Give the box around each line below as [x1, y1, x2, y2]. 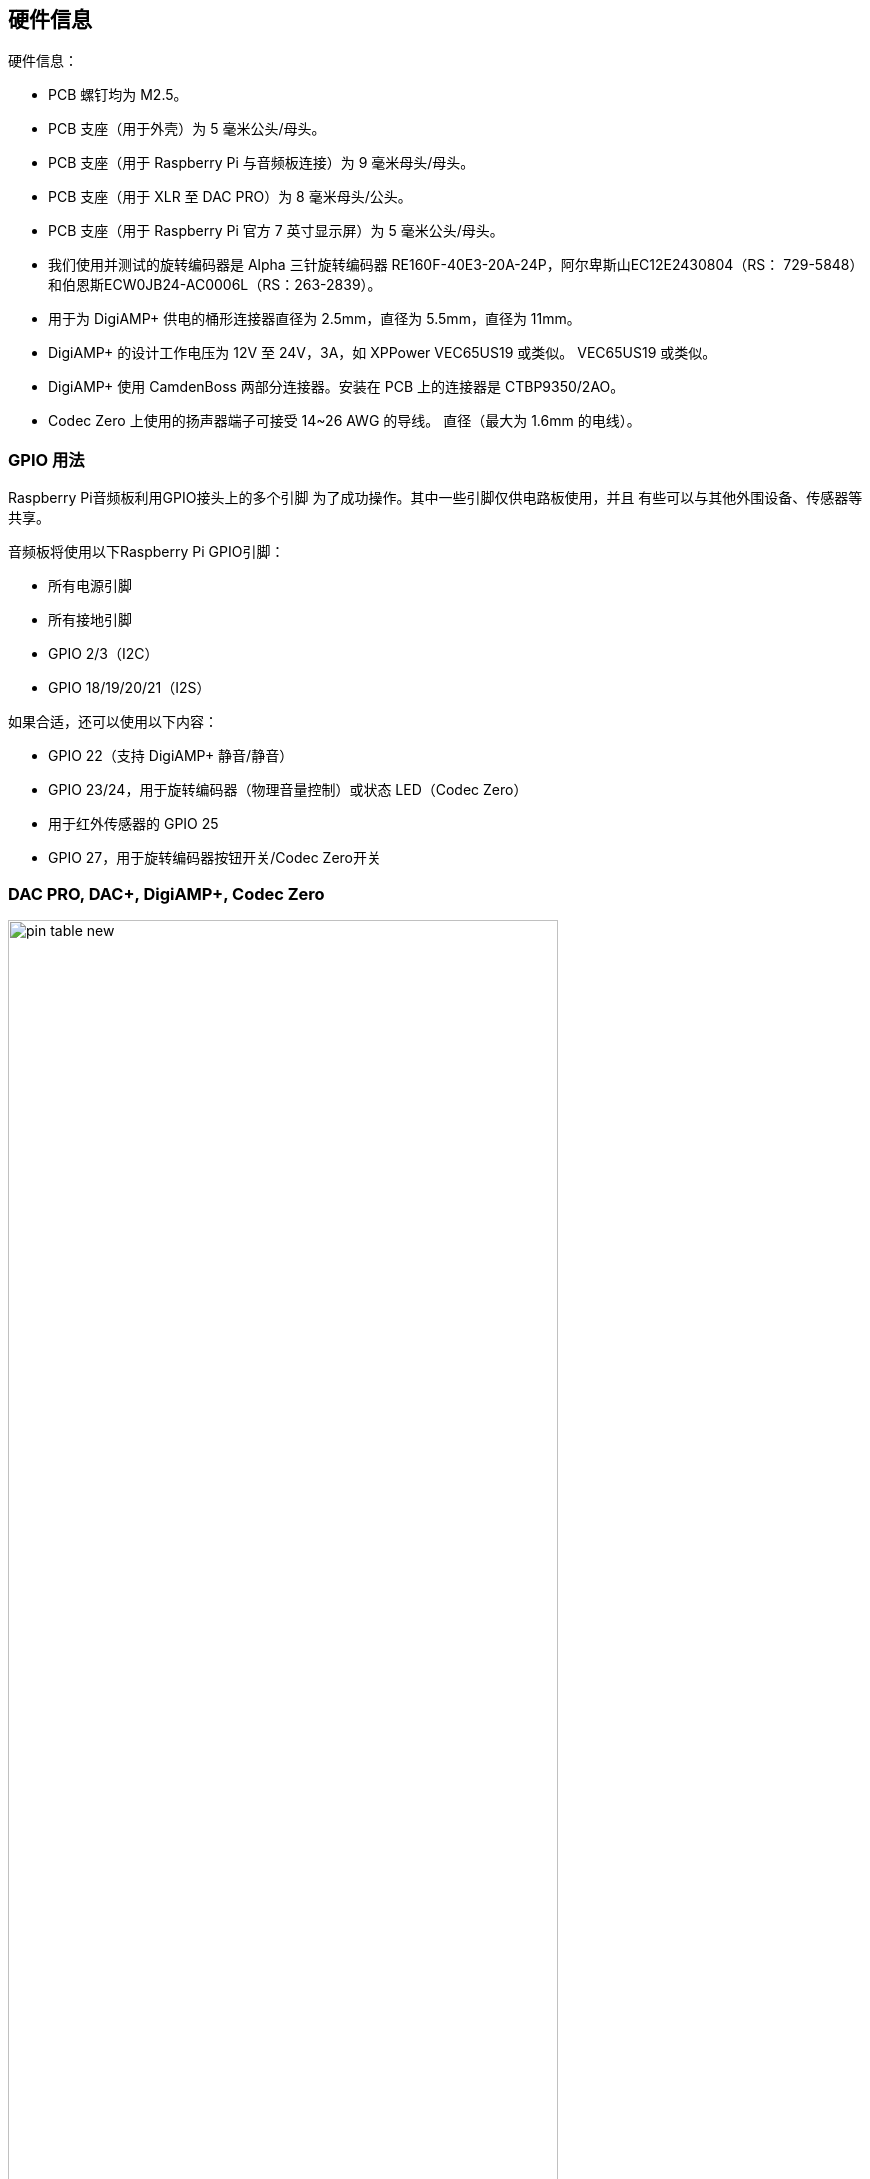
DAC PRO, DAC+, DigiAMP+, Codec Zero [8, 883, 325, 904]
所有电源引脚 [48, 577, 132, 595]
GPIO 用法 [8, 449, 85, 470]
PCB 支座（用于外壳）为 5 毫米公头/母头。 [48, 120, 326, 138]
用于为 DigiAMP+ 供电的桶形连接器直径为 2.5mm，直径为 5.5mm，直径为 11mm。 [48, 310, 581, 328]
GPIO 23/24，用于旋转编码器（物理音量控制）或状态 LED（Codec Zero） [48, 781, 528, 799]
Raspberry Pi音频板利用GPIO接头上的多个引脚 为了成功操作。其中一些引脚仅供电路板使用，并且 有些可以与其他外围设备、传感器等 [8, 489, 863, 507]
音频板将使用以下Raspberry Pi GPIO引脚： [8, 543, 285, 561]
